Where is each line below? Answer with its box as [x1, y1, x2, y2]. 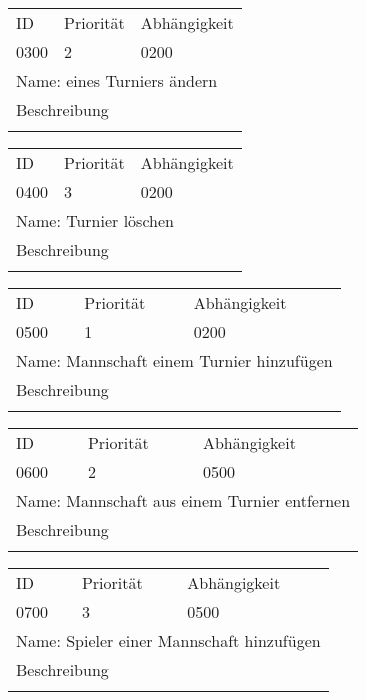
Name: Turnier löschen [16, 209, 174, 232]
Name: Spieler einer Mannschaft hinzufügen [16, 629, 321, 652]
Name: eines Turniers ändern [16, 69, 218, 92]
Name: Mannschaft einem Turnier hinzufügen [16, 349, 333, 372]
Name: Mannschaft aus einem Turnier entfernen [16, 489, 351, 512]
